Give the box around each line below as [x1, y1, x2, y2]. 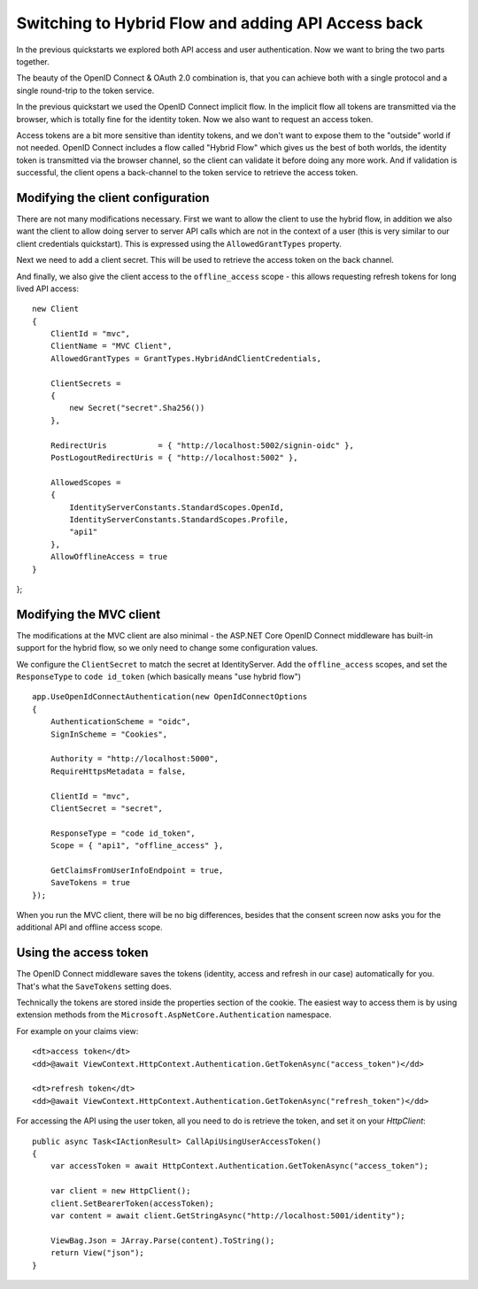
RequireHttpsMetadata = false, [50, 766, 187, 776]
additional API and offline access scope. [16, 922, 163, 933]
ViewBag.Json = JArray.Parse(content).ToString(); [50, 1235, 275, 1246]
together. [16, 56, 50, 66]
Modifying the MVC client [16, 606, 161, 621]
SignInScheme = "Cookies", [50, 729, 168, 739]
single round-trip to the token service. [16, 85, 155, 96]
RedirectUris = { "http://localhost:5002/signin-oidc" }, [50, 440, 354, 451]
